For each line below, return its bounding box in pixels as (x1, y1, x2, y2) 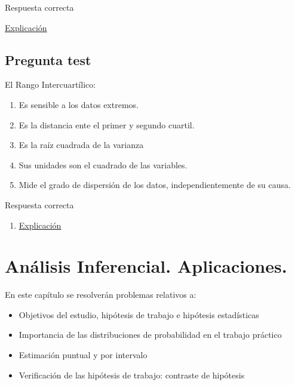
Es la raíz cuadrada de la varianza (19, 138, 144, 151)
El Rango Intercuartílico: (5, 78, 96, 91)
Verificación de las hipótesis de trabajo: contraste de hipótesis (19, 368, 245, 381)
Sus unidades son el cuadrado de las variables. (19, 158, 188, 171)
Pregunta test (5, 50, 91, 69)
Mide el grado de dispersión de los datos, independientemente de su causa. (19, 178, 291, 191)
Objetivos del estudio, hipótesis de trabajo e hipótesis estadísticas (19, 308, 259, 321)
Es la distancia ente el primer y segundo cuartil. (19, 118, 195, 131)
